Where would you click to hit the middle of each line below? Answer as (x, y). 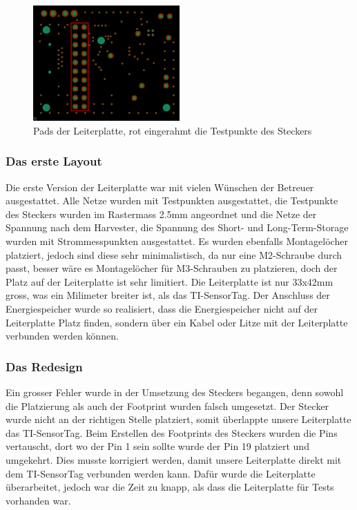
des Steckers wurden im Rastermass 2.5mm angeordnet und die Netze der (161, 214)
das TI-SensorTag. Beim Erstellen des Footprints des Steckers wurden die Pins (172, 432)
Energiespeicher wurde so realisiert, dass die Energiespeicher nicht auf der (162, 309)
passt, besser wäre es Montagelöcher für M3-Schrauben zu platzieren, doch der (172, 268)
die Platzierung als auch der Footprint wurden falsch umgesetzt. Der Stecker (167, 405)
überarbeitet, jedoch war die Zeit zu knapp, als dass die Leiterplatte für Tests (170, 487)
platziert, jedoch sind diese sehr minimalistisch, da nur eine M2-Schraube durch (174, 254)
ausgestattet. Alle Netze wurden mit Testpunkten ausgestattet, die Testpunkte (172, 200)
